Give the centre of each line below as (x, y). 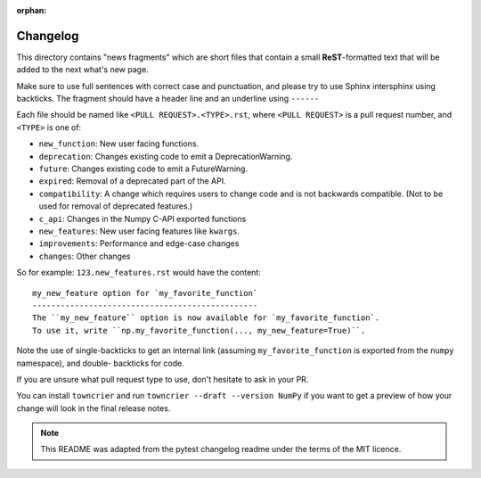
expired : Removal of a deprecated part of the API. (132, 181)
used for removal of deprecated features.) (116, 206)
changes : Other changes (85, 256)
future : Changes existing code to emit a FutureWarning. (143, 169)
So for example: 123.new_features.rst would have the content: (139, 273)
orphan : (32, 10)
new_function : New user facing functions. (119, 144)
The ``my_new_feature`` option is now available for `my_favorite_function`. (206, 318)
